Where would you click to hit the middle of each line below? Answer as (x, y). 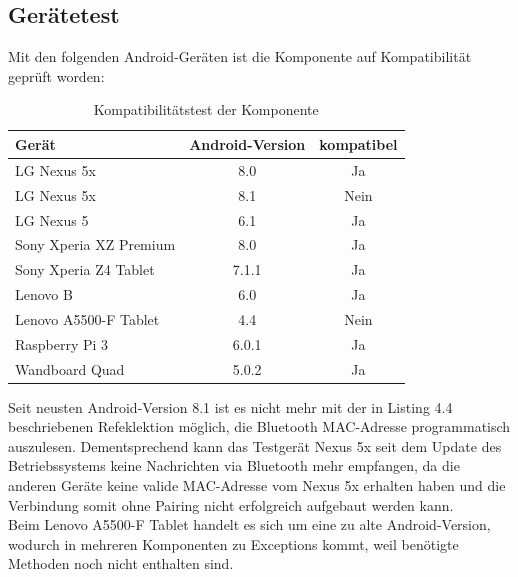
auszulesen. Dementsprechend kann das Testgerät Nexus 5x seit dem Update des (255, 445)
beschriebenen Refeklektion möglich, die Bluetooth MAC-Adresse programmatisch (259, 426)
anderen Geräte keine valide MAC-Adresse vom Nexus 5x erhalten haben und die (257, 485)
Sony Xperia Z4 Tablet (85, 269)
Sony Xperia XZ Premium (95, 244)
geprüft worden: (56, 75)
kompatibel (358, 143)
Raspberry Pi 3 (62, 343)
